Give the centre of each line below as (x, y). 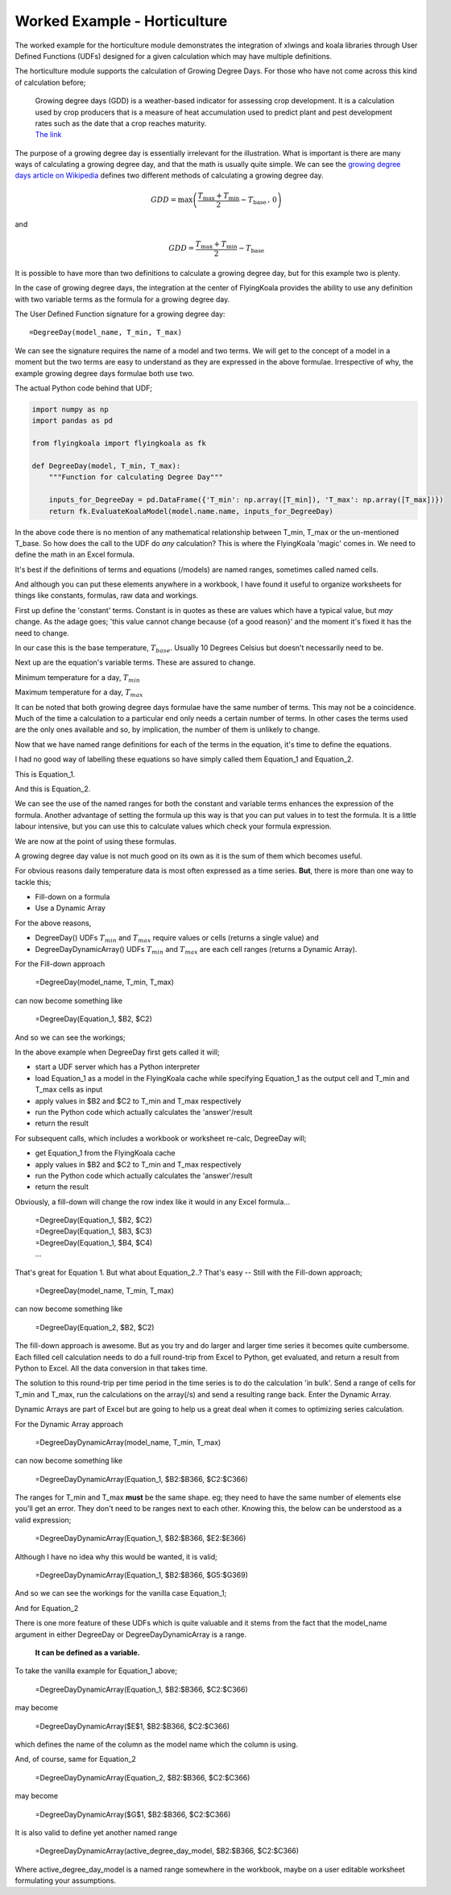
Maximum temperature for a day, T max (79, 693)
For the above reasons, (53, 923)
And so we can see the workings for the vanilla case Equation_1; (121, 1593)
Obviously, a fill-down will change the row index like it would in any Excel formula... (152, 1201)
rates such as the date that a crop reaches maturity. (121, 123)
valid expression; (43, 1520)
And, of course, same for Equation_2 (76, 1759)
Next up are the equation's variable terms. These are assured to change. (135, 662)
